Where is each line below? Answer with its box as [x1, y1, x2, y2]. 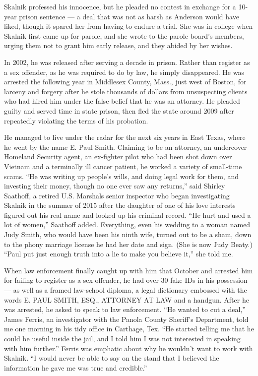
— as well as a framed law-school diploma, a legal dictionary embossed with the [4, 285, 247, 295]
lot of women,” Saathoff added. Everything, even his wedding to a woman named [4, 219, 251, 230]
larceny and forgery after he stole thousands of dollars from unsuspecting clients [4, 86, 248, 96]
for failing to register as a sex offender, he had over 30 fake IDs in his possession [4, 275, 248, 285]
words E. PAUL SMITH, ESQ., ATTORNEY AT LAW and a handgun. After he [4, 294, 249, 305]
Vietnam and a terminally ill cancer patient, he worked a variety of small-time [4, 161, 242, 171]
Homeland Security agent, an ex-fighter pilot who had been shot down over [4, 151, 232, 162]
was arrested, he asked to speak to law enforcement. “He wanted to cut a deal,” [4, 304, 246, 314]
